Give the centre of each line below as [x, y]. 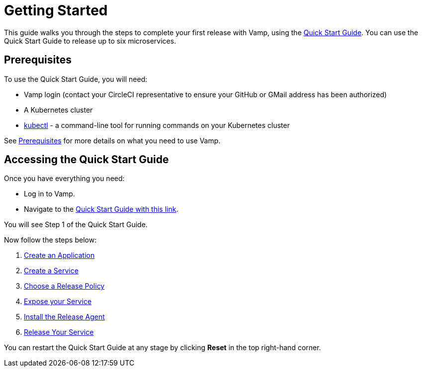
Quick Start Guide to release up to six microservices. [90, 41]
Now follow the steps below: [50, 240]
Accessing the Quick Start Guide [86, 160]
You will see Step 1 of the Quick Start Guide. [76, 225]
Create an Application [59, 255]
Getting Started [56, 10]
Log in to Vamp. [49, 194]
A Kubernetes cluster [58, 110]
